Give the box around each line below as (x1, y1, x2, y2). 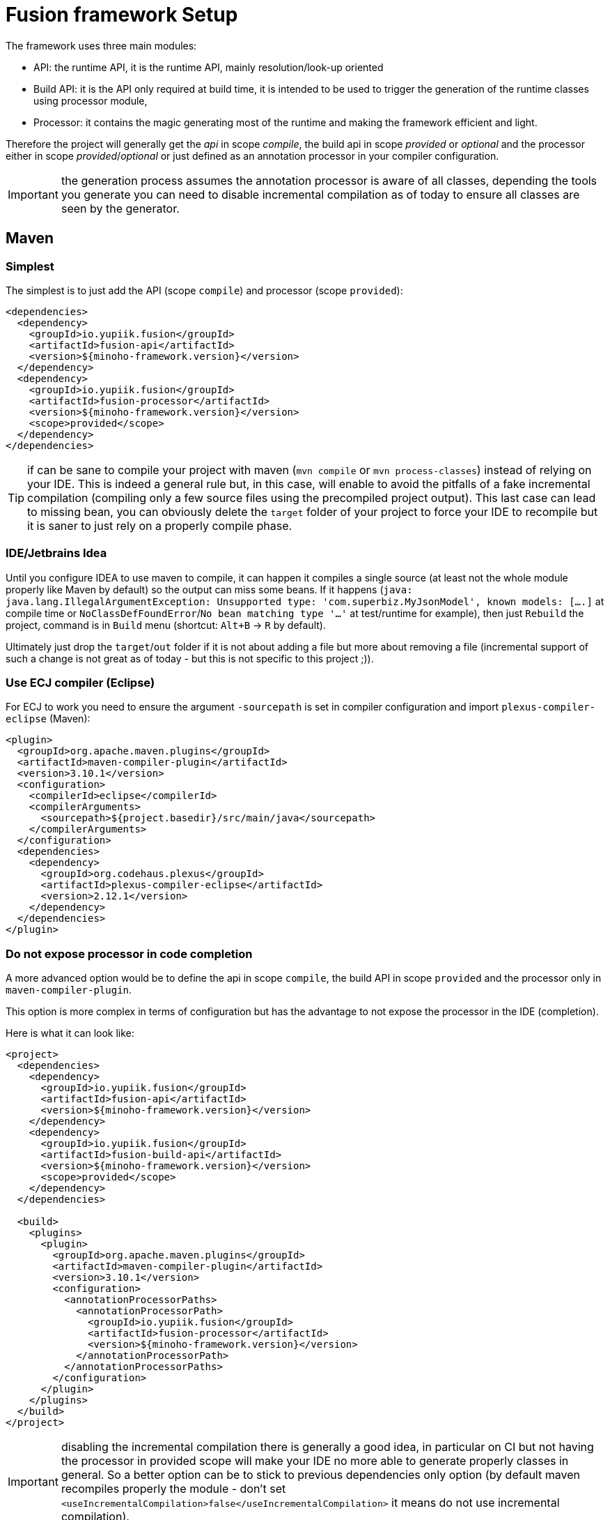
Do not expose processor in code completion (6, 946, 253, 961)
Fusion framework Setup (6, 3, 238, 26)
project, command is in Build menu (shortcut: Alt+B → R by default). (6, 618, 326, 631)
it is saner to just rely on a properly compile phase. (27, 518, 292, 533)
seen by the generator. (61, 201, 180, 215)
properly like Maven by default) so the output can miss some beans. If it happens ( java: (6, 583, 413, 595)
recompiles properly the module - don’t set (61, 1482, 286, 1496)
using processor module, (33, 94, 148, 107)
